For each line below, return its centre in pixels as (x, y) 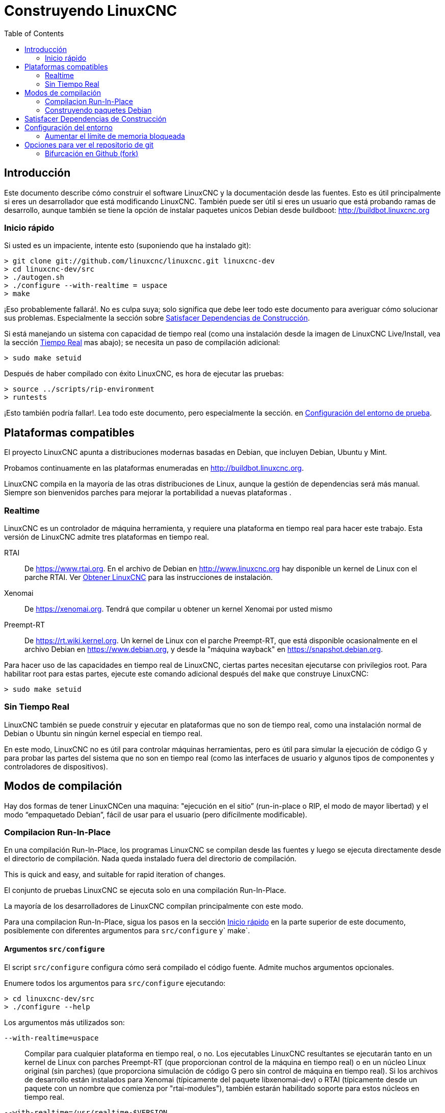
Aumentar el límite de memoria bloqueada (115, 136)
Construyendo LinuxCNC (91, 11)
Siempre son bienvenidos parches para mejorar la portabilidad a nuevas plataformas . (148, 493)
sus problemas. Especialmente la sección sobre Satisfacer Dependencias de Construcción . (157, 318)
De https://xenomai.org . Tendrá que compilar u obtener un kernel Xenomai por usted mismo (179, 609)
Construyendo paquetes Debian (98, 110)
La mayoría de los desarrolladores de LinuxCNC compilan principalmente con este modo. (154, 906)
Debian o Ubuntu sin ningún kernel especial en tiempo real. (103, 733)
